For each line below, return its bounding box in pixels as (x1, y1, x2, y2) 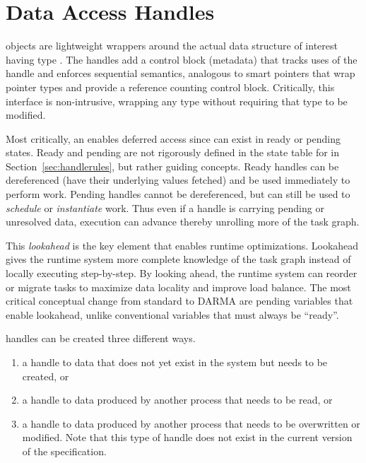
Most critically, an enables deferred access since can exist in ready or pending (6, 131, 341, 146)
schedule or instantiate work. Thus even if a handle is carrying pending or (6, 200, 324, 215)
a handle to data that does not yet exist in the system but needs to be (22, 355, 328, 369)
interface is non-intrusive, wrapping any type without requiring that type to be (6, 93, 348, 108)
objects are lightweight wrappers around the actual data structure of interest (6, 38, 338, 53)
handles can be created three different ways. (6, 331, 196, 346)
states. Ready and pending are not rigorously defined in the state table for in (6, 145, 340, 160)
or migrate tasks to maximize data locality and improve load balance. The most (6, 279, 351, 294)
